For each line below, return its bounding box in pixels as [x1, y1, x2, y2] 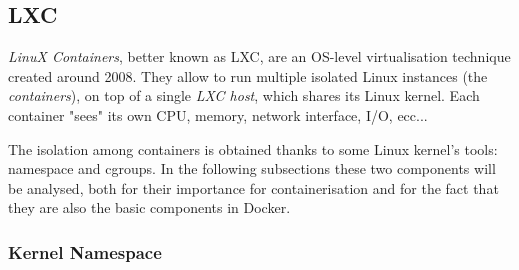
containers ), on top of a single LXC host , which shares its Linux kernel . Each [8, 85, 480, 106]
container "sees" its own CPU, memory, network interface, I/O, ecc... [8, 104, 428, 125]
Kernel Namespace [8, 239, 162, 264]
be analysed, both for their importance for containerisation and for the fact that [8, 177, 499, 198]
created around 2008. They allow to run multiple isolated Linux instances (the [8, 65, 488, 86]
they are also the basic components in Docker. [8, 197, 291, 218]
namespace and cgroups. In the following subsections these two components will [8, 158, 496, 179]
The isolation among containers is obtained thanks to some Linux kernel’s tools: [8, 138, 498, 159]
